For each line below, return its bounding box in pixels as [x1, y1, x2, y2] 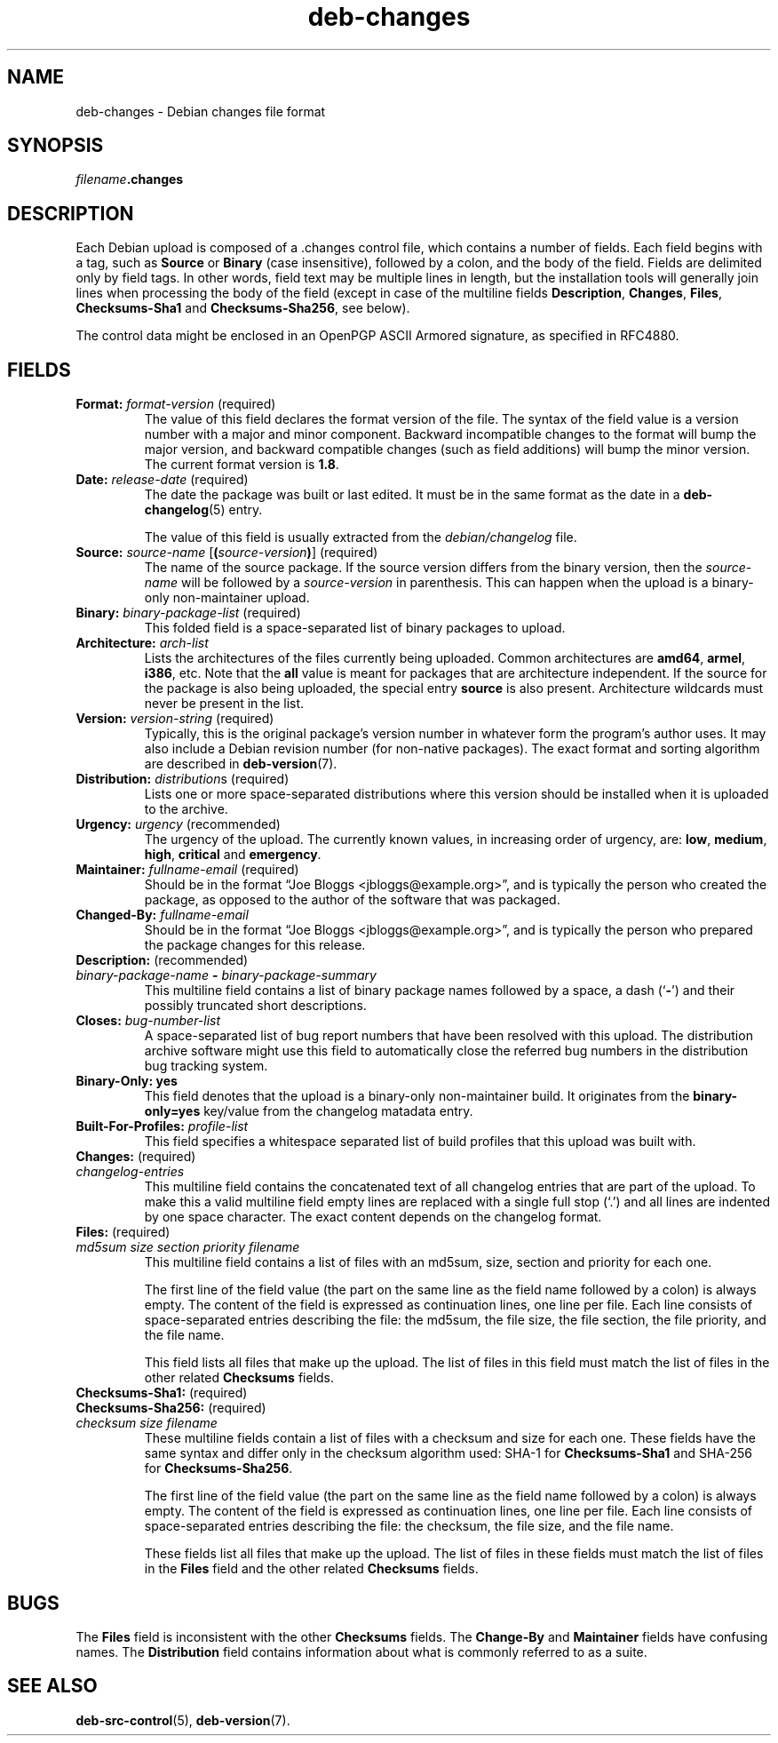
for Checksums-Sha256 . [144, 1460, 293, 1476]
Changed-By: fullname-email [75, 907, 249, 923]
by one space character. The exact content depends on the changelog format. [144, 1209, 602, 1225]
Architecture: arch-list [75, 635, 209, 651]
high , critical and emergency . [144, 847, 322, 863]
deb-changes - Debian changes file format [75, 103, 326, 119]
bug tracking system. [144, 1058, 268, 1074]
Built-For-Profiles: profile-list [75, 1118, 249, 1134]
